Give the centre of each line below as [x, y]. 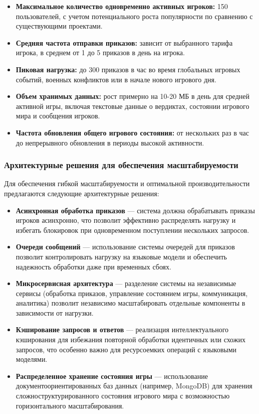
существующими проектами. [59, 26]
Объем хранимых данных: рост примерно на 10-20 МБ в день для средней [133, 96]
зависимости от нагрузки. [55, 312]
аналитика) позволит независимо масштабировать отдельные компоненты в [131, 303]
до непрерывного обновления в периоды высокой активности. [110, 142]
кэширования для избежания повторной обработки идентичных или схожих [131, 339]
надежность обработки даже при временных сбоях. [93, 266]
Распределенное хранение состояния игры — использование [112, 376]
